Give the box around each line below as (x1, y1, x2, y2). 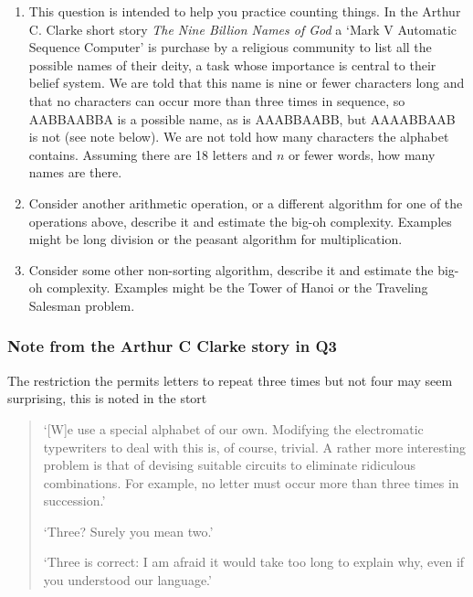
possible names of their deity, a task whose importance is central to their (28, 55, 436, 74)
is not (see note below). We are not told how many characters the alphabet (28, 127, 449, 146)
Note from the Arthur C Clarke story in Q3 (7, 335, 337, 357)
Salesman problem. (28, 295, 135, 314)
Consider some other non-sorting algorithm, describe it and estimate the (28, 260, 434, 279)
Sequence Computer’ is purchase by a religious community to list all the (28, 37, 432, 57)
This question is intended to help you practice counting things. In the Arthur (28, 2, 461, 20)
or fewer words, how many (288, 144, 436, 164)
